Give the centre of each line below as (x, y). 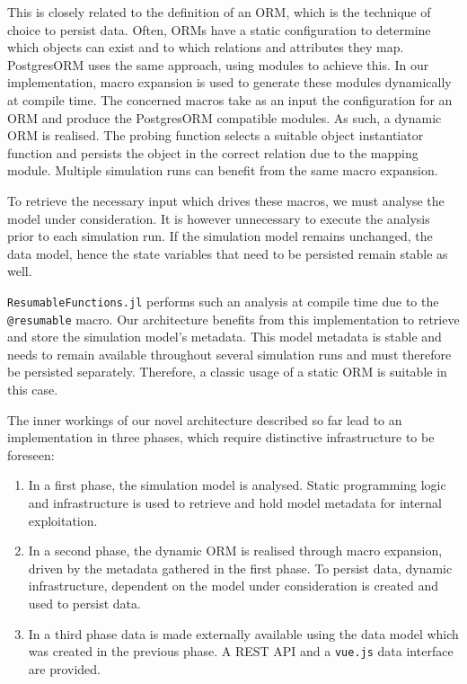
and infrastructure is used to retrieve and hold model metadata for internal (235, 502)
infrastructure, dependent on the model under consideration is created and (233, 586)
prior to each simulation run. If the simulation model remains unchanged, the (220, 236)
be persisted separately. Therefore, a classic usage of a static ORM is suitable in (227, 372)
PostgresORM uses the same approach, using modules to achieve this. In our (218, 64)
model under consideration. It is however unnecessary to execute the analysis (219, 218)
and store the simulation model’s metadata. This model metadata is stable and (225, 337)
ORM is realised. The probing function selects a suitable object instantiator (216, 135)
